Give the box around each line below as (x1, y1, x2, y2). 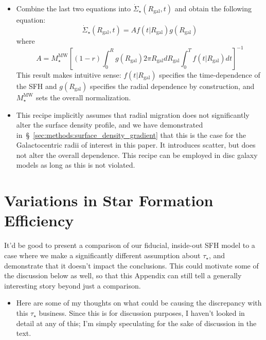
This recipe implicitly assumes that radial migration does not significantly (16, 109, 250, 120)
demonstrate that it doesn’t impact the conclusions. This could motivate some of (4, 260, 259, 271)
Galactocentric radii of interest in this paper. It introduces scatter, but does (16, 139, 256, 150)
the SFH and (16, 80, 57, 91)
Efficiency (4, 210, 74, 231)
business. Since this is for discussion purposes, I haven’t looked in (39, 307, 245, 318)
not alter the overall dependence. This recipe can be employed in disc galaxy (16, 149, 258, 160)
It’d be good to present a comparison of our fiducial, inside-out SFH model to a (4, 240, 255, 250)
